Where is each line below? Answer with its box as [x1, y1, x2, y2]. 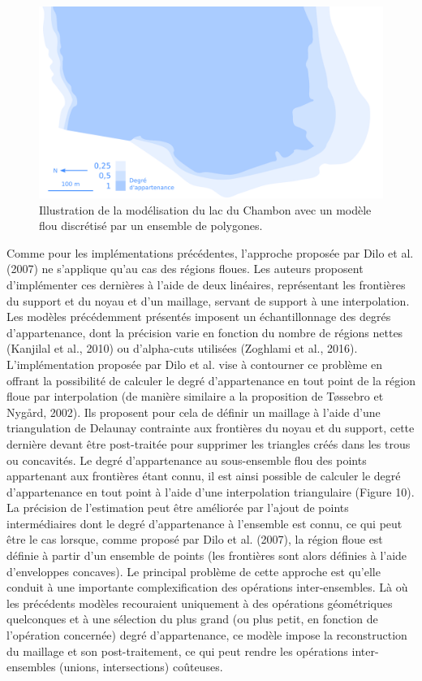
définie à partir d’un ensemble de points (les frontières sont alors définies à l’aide [6, 547, 407, 564]
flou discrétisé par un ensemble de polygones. [39, 217, 263, 234]
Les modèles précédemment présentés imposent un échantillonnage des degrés [6, 308, 391, 325]
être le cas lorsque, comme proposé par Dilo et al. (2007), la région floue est [6, 531, 383, 548]
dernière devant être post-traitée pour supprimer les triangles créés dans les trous [6, 435, 411, 452]
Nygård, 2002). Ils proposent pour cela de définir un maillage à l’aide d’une [6, 403, 381, 420]
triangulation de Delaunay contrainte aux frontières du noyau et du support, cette [6, 419, 415, 436]
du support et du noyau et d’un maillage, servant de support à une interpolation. [6, 292, 410, 309]
